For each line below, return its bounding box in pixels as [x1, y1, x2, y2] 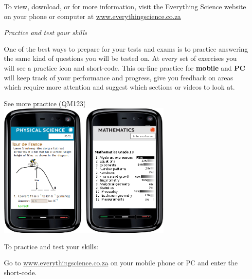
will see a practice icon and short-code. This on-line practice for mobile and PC [4, 62, 245, 73]
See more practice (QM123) [4, 98, 86, 108]
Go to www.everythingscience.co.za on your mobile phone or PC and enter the [4, 258, 238, 268]
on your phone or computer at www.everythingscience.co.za [4, 11, 181, 21]
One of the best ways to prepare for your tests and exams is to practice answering [4, 43, 248, 54]
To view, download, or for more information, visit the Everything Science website [4, 1, 246, 11]
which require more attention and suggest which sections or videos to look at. [4, 82, 235, 92]
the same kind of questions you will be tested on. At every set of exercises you [4, 53, 237, 63]
